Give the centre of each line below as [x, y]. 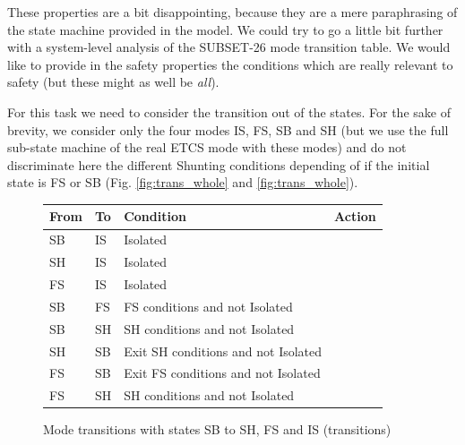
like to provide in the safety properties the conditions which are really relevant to [230, 64]
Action [355, 216]
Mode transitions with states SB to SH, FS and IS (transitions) [217, 429]
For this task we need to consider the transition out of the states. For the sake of [229, 111]
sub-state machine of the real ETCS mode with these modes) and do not [207, 147]
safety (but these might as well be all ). [113, 82]
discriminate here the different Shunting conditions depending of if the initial [219, 164]
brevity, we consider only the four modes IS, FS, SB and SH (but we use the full [228, 129]
